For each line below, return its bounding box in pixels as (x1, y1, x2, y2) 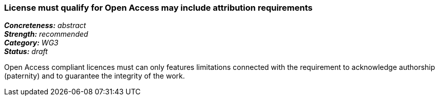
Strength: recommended (4, 30, 88, 39)
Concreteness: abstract (4, 21, 86, 30)
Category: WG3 (4, 38, 59, 47)
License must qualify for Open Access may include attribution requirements (4, 3, 313, 13)
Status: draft (4, 47, 48, 56)
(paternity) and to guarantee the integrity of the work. (4, 71, 185, 81)
